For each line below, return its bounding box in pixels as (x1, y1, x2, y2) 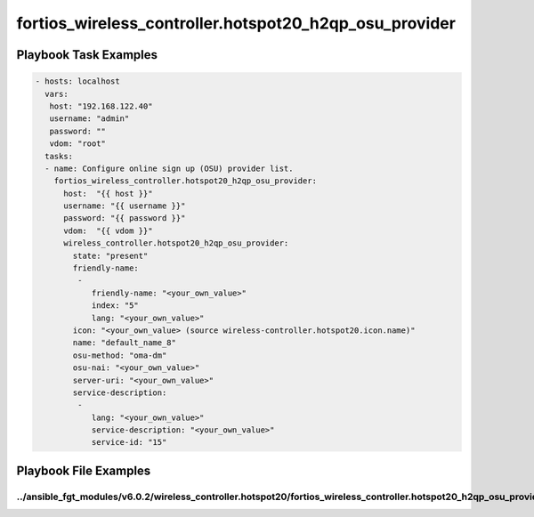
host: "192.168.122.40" (49, 101, 153, 111)
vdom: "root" (49, 139, 107, 149)
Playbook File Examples (16, 463, 151, 478)
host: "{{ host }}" (63, 188, 153, 198)
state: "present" (72, 250, 149, 261)
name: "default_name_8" (72, 338, 177, 348)
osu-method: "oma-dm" (72, 350, 167, 360)
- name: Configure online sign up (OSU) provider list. (44, 163, 294, 174)
